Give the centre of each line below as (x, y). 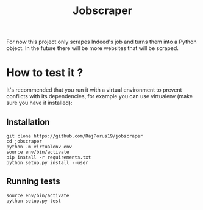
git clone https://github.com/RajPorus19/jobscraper (75, 136)
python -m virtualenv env (39, 147)
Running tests (34, 182)
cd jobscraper (24, 141)
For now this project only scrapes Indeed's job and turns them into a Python (101, 42)
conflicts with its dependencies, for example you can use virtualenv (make (100, 96)
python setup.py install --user (47, 162)
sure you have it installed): (39, 103)
